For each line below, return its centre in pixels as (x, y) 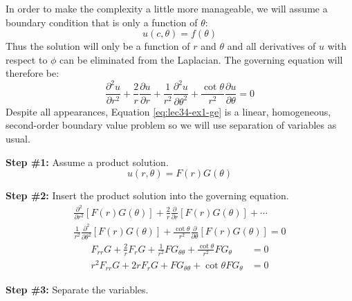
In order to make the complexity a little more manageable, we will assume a (167, 8)
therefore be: (33, 73)
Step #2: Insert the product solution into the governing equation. (147, 195)
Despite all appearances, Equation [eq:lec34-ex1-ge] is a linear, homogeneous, (168, 111)
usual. (18, 139)
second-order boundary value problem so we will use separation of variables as (171, 125)
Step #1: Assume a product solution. (87, 162)
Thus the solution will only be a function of (98, 46)
